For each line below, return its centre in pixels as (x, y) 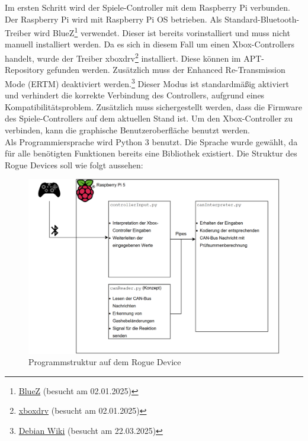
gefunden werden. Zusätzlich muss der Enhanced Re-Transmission (166, 70)
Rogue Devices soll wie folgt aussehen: (74, 164)
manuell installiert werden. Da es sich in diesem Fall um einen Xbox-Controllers (150, 44)
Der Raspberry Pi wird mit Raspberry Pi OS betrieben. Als (113, 19)
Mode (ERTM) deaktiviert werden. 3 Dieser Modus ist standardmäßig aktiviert (147, 82)
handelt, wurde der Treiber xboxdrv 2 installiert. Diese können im (123, 57)
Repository (25, 70)
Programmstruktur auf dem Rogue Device (105, 362)
